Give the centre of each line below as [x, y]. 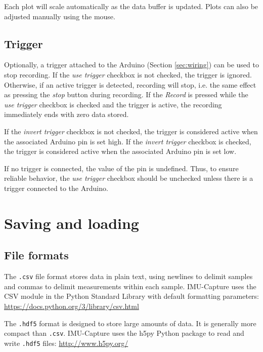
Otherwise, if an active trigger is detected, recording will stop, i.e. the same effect [130, 84]
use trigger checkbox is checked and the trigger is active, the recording [113, 104]
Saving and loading [72, 223]
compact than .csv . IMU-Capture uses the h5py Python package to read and [124, 333]
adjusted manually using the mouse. [60, 16]
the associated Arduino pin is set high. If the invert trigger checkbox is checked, [128, 141]
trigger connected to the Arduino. [56, 188]
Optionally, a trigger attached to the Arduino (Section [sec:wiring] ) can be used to [131, 65]
